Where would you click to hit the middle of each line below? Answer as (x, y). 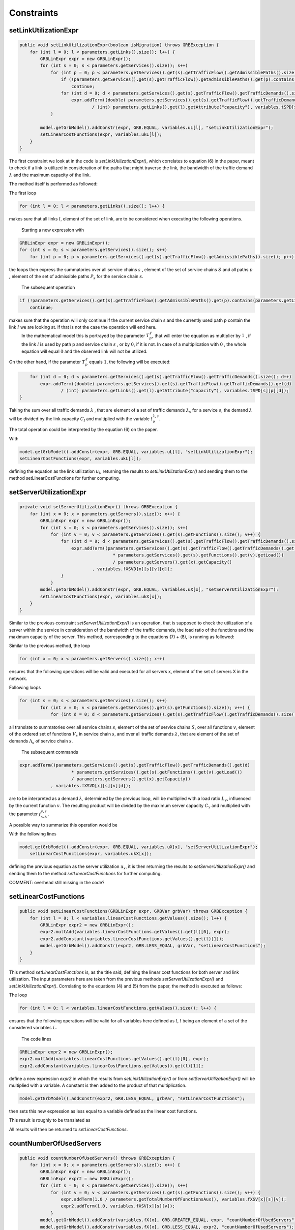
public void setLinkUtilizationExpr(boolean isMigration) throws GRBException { (119, 45)
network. (18, 678)
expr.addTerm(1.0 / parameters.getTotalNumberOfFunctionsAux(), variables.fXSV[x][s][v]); (174, 1199)
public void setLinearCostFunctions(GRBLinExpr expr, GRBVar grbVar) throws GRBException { (133, 911)
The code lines (36, 1039)
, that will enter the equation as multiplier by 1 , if (202, 336)
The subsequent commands (50, 752)
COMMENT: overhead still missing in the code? (57, 883)
